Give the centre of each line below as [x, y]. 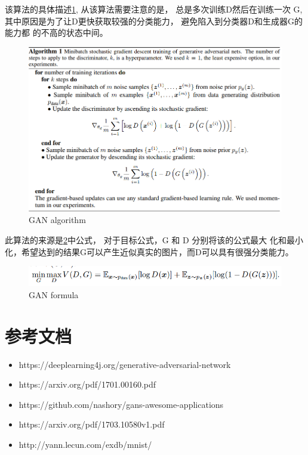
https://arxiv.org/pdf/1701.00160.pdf [87, 384]
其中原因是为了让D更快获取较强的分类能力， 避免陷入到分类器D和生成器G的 [154, 21]
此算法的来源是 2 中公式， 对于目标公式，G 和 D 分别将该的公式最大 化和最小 [154, 239]
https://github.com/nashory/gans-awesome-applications [121, 404]
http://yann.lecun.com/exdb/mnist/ [85, 444]
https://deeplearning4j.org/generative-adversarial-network [125, 364]
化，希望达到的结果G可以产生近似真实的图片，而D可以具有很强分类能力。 [149, 251]
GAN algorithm [57, 220]
